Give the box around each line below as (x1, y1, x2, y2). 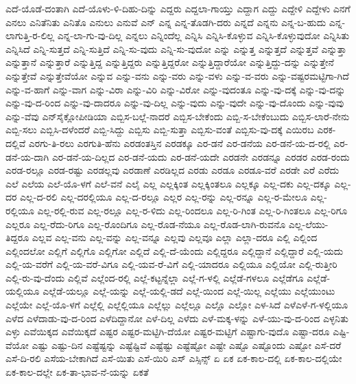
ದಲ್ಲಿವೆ (5, 135, 26, 150)
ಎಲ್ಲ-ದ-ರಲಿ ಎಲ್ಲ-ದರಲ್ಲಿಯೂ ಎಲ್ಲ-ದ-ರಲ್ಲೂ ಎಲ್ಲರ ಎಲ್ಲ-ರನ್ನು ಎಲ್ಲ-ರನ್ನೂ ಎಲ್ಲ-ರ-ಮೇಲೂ (20, 190, 307, 204)
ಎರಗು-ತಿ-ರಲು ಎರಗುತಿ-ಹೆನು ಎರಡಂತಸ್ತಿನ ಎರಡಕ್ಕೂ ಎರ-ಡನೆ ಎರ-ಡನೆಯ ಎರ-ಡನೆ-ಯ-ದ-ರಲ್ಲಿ (28, 135, 331, 150)
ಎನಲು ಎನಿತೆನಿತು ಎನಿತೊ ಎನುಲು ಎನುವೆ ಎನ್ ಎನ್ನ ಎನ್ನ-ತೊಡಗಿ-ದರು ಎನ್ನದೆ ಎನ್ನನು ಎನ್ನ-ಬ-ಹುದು (5, 14, 327, 29)
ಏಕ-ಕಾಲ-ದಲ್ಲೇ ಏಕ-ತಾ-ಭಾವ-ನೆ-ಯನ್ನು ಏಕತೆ (5, 365, 149, 379)
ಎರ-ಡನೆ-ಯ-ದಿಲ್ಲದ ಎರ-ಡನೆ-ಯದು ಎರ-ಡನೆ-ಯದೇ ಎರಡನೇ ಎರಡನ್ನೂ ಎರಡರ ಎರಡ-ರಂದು (51, 149, 350, 163)
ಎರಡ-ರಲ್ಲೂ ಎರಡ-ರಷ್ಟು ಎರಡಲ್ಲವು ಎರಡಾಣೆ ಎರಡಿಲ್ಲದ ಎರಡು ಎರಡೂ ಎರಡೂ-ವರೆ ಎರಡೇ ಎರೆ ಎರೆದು (5, 163, 340, 177)
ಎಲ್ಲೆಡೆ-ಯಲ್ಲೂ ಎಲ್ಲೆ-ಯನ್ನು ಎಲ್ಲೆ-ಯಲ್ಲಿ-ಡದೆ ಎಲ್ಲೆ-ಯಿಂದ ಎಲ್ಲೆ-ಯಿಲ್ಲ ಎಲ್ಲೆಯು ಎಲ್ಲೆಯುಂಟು (43, 284, 335, 298)
